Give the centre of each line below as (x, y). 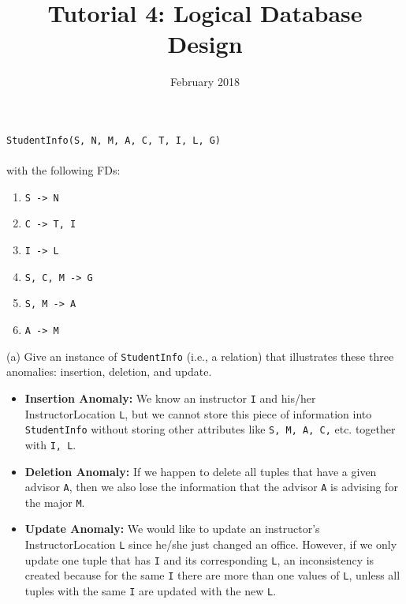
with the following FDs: (63, 170)
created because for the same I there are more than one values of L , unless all (212, 575)
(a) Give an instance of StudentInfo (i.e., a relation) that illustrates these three (200, 356)
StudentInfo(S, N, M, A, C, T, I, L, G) (114, 140)
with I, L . (50, 444)
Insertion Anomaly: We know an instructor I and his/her (170, 398)
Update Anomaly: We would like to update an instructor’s (172, 529)
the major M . (55, 502)
